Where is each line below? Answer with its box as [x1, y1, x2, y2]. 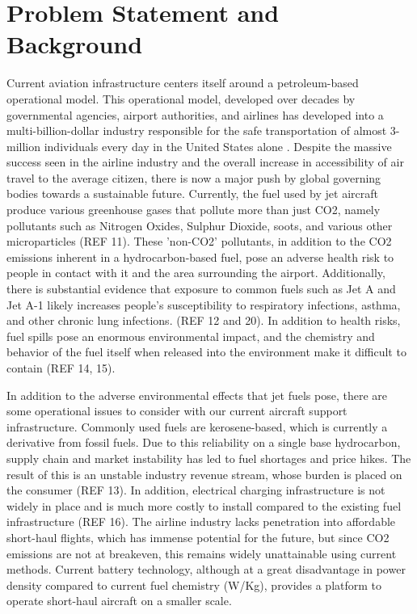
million [6, 137, 41, 154]
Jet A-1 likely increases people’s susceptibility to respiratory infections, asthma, [6, 296, 401, 313]
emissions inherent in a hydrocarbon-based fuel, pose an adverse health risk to [6, 248, 394, 265]
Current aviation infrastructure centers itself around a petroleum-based [6, 74, 359, 91]
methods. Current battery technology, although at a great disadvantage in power [6, 561, 406, 578]
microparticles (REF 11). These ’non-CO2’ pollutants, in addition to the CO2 [6, 233, 392, 250]
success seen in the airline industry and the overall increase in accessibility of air [6, 153, 404, 170]
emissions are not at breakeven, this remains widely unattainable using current [6, 545, 397, 561]
